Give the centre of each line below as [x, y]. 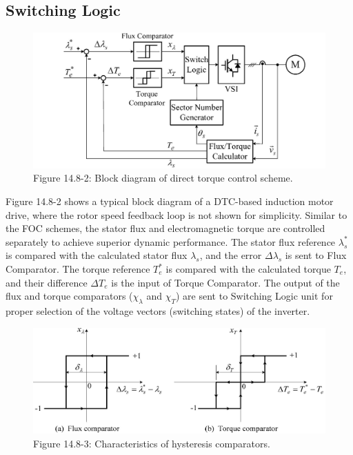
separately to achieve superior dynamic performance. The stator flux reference [171, 241]
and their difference [47, 282]
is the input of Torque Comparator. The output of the [225, 282]
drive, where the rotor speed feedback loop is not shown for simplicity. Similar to [176, 214]
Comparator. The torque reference [78, 269]
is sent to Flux [316, 255]
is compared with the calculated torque [248, 269]
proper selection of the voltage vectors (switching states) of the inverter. [158, 311]
